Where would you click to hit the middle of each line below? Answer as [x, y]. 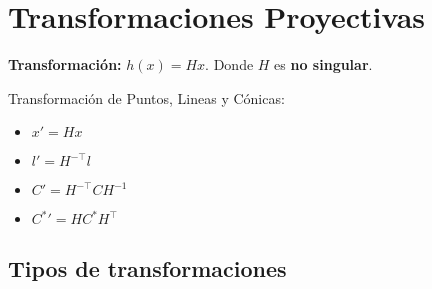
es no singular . [323, 64]
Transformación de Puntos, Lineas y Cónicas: [146, 97]
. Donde [229, 64]
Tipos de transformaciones [147, 267]
